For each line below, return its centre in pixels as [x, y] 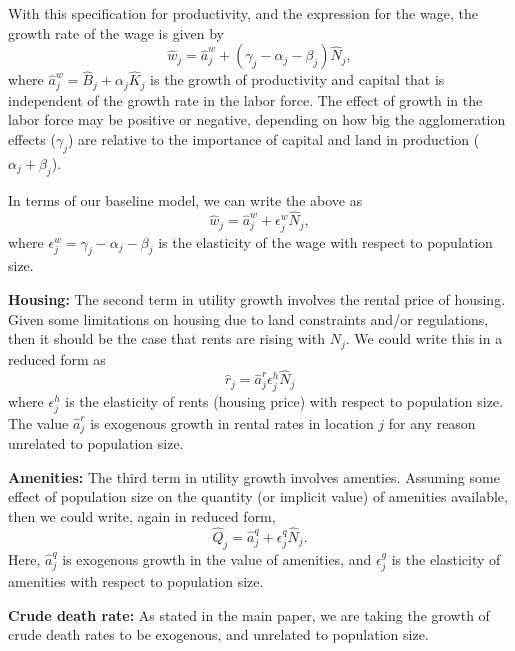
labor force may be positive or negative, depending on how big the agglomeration [257, 119]
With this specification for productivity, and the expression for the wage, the [243, 13]
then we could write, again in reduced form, [142, 516]
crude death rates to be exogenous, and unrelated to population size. [218, 634]
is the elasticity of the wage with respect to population [325, 241]
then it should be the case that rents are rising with [166, 338]
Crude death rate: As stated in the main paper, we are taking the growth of [249, 614]
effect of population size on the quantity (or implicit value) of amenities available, [258, 496]
